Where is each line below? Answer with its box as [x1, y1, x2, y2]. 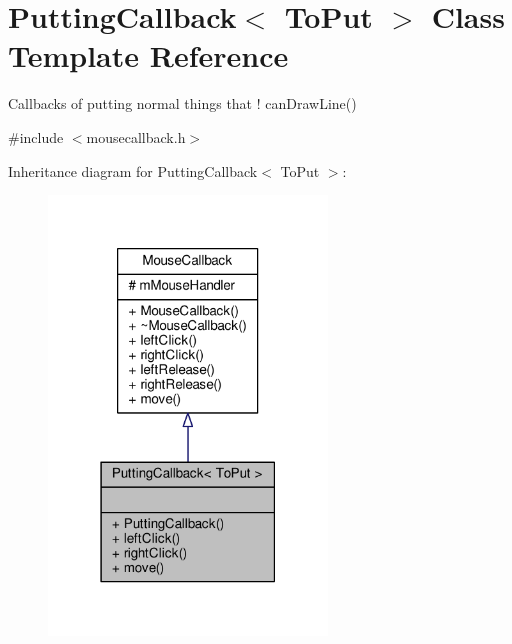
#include [8, 126, 64, 147]
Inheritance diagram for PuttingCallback [8, 160, 258, 181]
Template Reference [8, 35, 289, 76]
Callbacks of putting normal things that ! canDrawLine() [8, 93, 357, 114]
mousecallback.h [86, 126, 186, 147]
